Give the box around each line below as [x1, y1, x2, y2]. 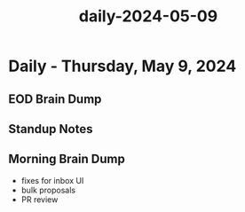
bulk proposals [20, 185, 76, 195]
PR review [20, 193, 59, 205]
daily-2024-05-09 [78, 6, 218, 27]
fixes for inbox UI [20, 175, 84, 185]
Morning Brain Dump [8, 152, 125, 167]
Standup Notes [8, 122, 93, 137]
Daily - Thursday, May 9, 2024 [8, 56, 237, 76]
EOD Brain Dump [8, 91, 102, 106]
